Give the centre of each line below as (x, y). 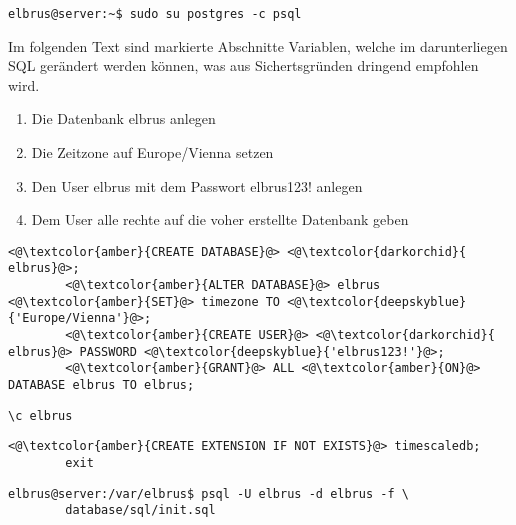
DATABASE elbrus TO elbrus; (101, 385)
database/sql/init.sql (140, 510)
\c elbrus (40, 415)
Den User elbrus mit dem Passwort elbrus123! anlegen (197, 185)
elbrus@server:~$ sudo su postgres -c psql (155, 14)
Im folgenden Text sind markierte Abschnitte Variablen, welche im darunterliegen (258, 45)
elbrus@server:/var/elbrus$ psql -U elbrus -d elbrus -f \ (208, 493)
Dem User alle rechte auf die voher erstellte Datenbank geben (220, 219)
